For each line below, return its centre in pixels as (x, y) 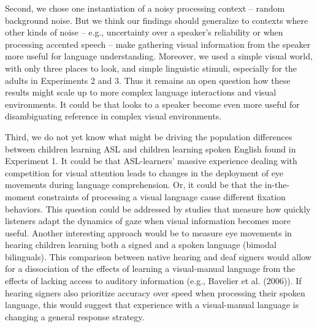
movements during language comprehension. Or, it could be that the (134, 185)
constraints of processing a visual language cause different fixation (162, 196)
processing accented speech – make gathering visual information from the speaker (158, 44)
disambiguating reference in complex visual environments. (113, 116)
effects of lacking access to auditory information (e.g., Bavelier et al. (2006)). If (153, 281)
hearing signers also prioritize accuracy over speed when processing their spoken (155, 292)
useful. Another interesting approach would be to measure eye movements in (148, 232)
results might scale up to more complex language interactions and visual (141, 92)
